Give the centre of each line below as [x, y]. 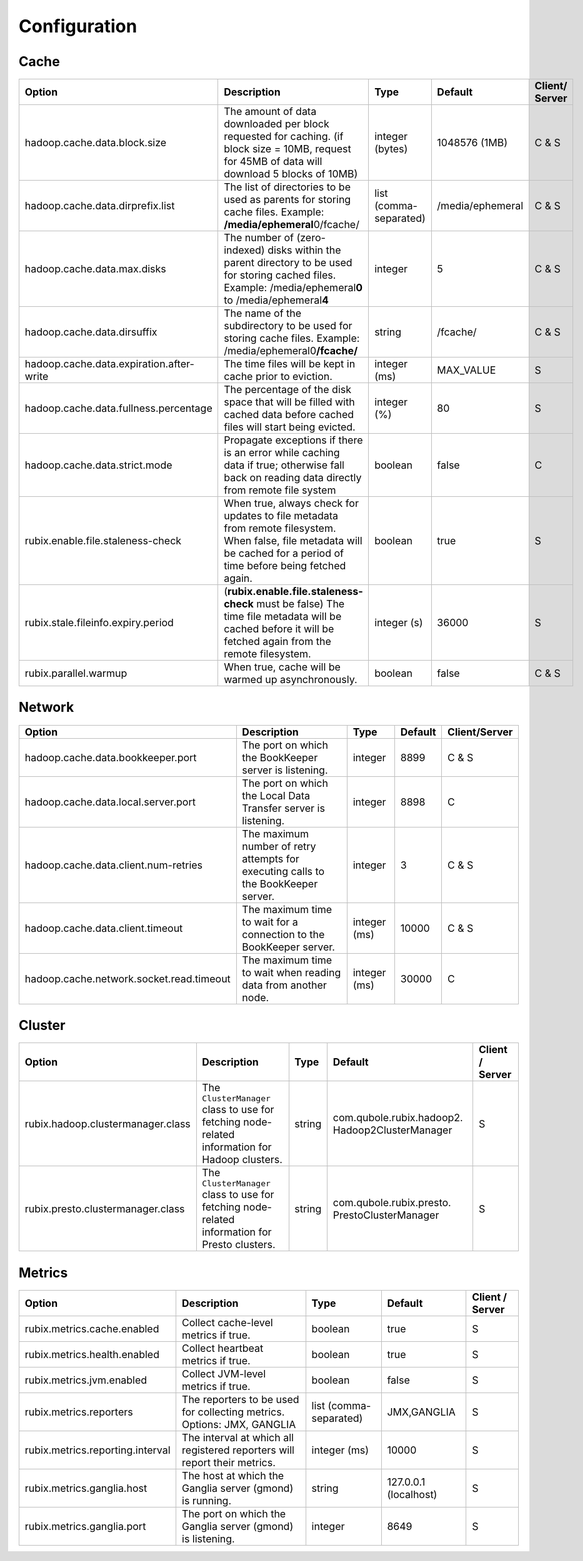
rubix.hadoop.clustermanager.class [107, 1123]
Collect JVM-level [224, 1373]
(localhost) [412, 1494]
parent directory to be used [288, 263]
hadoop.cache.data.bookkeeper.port [110, 757]
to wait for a [270, 922]
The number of [258, 238]
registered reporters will [238, 1450]
